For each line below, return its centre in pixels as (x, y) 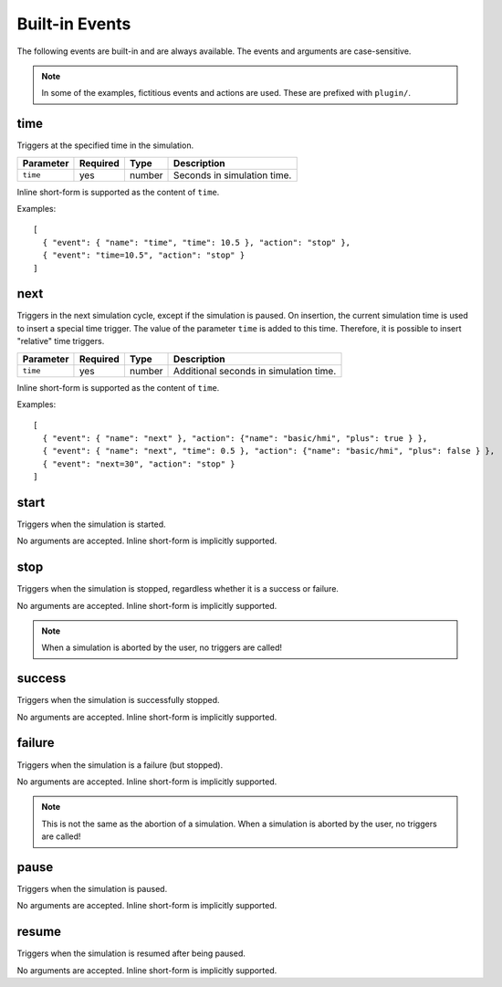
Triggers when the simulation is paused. (92, 889)
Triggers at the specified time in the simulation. (105, 145)
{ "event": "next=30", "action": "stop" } (139, 464)
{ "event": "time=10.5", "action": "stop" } (144, 255)
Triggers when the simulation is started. (91, 524)
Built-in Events (74, 24)
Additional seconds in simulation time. (255, 371)
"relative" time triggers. (61, 341)
